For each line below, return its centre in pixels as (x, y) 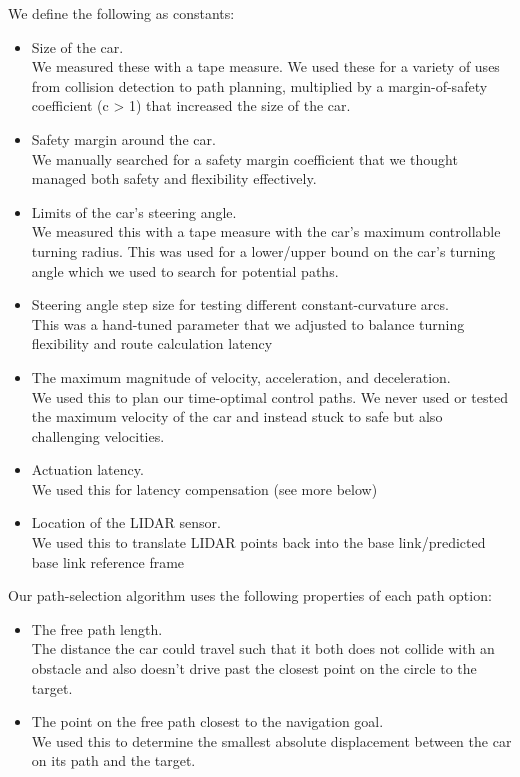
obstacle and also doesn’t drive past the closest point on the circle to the (254, 668)
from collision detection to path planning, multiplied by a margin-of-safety (259, 85)
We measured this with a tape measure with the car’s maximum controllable (266, 231)
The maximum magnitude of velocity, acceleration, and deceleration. (241, 376)
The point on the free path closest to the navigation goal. (207, 721)
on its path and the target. (113, 760)
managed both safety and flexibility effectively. (174, 178)
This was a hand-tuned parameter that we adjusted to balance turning (248, 323)
